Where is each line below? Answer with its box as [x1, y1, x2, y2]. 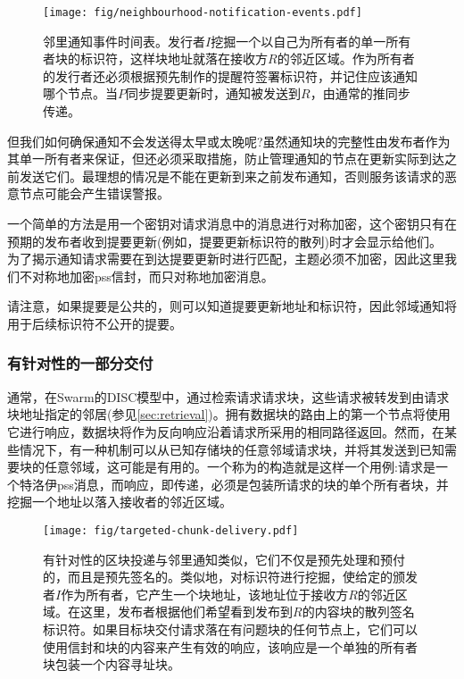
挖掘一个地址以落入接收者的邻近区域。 [7, 492, 232, 511]
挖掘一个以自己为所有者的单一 [211, 31, 386, 50]
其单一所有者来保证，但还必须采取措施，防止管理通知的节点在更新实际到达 [7, 149, 444, 168]
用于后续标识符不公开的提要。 [7, 314, 182, 332]
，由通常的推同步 [310, 84, 410, 103]
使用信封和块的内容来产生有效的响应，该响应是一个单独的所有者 [43, 637, 418, 656]
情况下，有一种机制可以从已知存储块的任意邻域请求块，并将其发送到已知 [19, 440, 444, 458]
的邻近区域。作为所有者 [277, 49, 415, 68]
